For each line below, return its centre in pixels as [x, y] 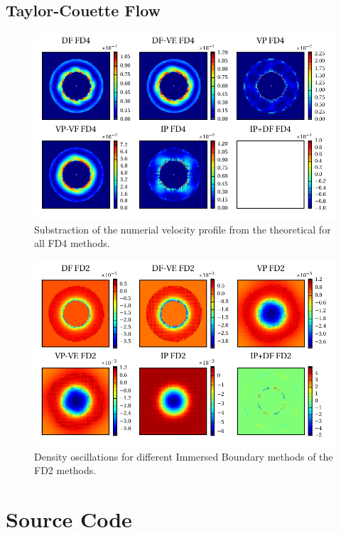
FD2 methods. [65, 470]
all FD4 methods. [72, 243]
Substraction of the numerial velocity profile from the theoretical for [183, 229]
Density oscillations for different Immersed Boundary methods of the [184, 456]
